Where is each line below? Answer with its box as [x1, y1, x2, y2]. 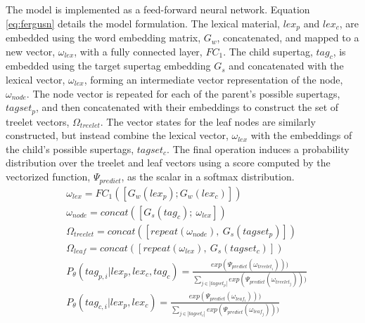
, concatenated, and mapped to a [217, 30, 359, 45]
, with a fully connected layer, [74, 44, 203, 58]
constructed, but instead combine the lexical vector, [6, 128, 229, 143]
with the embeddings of [250, 128, 352, 143]
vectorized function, [6, 169, 91, 184]
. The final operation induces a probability [167, 141, 350, 156]
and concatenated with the [229, 58, 344, 73]
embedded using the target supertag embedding [6, 58, 211, 73]
